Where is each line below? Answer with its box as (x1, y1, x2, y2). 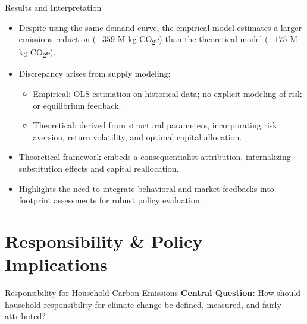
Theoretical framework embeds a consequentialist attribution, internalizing (18, 150, 291, 163)
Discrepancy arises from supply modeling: (18, 67, 171, 80)
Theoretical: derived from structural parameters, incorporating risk (33, 119, 277, 131)
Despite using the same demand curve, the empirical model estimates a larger (18, 21, 302, 33)
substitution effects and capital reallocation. (18, 162, 179, 174)
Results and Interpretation (5, 1, 102, 13)
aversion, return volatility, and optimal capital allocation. (33, 130, 242, 143)
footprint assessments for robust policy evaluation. (18, 194, 202, 206)
